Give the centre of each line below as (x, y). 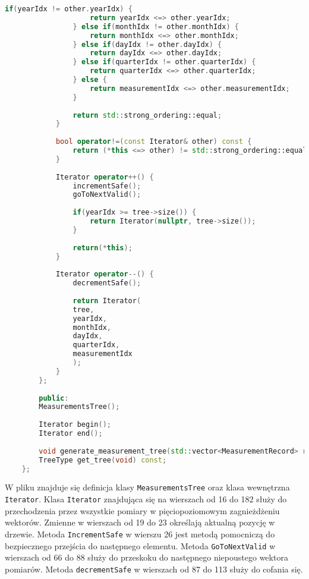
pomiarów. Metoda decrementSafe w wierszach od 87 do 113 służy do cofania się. (154, 569)
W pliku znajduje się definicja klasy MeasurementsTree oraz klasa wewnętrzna (147, 487)
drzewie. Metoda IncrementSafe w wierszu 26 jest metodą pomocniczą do (140, 534)
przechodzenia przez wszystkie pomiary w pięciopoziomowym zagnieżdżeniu (142, 510)
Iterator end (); (71, 433)
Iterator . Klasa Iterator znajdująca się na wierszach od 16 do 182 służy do (146, 499)
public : (54, 398)
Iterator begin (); (75, 425)
